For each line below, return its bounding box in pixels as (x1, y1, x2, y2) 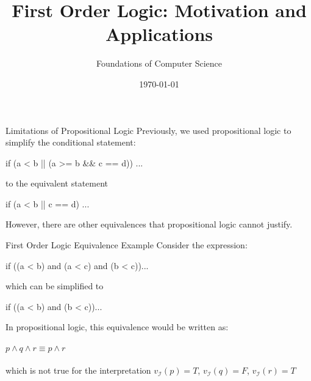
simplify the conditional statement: (5, 136, 136, 149)
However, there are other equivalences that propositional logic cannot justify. (5, 218, 293, 231)
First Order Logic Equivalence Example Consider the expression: (5, 239, 248, 251)
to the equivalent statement (5, 177, 109, 190)
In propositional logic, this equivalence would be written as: (5, 320, 229, 333)
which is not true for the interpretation (5, 364, 151, 377)
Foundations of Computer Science (96, 57, 223, 70)
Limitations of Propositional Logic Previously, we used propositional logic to (5, 124, 291, 136)
